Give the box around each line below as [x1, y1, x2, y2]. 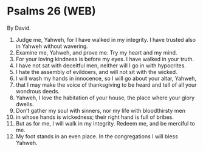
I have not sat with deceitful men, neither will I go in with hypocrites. [15, 62, 186, 69]
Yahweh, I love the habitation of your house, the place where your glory [15, 94, 195, 101]
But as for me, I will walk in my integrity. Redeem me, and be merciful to [15, 119, 195, 127]
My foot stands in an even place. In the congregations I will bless [15, 132, 178, 140]
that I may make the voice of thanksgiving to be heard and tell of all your [15, 81, 197, 89]
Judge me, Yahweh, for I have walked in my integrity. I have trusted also [15, 36, 196, 43]
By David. [7, 24, 31, 32]
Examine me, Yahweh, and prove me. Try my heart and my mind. [15, 49, 177, 56]
